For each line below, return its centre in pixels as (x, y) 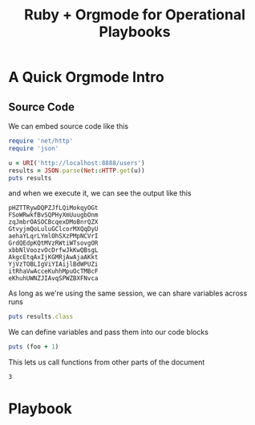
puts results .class (41, 317)
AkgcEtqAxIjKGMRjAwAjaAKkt (53, 258)
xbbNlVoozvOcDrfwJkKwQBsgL (53, 250)
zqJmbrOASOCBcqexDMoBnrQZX (53, 222)
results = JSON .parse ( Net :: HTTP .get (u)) (77, 171)
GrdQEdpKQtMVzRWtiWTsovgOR (53, 243)
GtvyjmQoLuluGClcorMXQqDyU (53, 229)
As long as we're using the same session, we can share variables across (128, 293)
